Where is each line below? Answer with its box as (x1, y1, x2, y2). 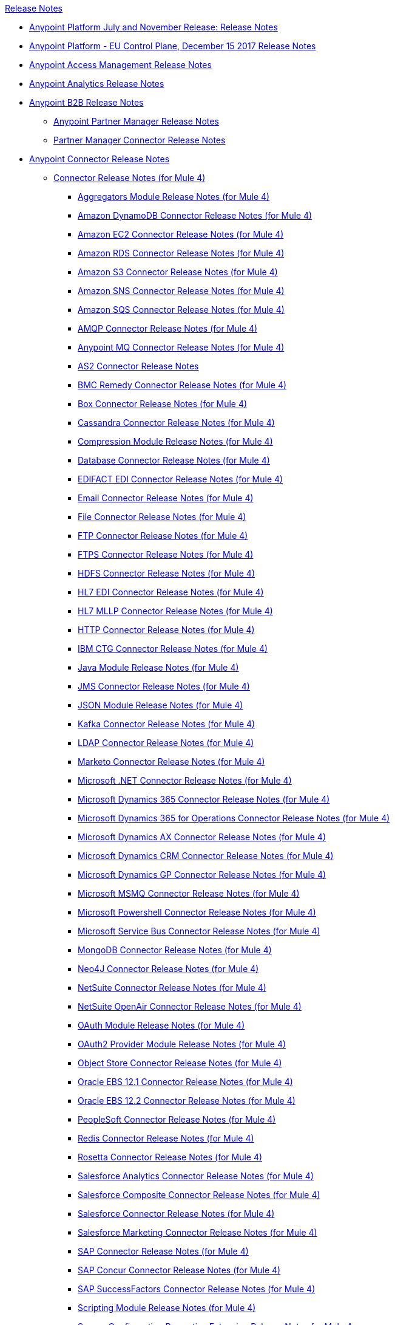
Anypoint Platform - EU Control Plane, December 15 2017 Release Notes (29, 41, 316, 51)
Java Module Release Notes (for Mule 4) (78, 662, 239, 673)
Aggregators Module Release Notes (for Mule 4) (78, 191, 270, 202)
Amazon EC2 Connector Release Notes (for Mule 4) (78, 229, 284, 239)
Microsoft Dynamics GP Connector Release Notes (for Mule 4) (78, 869, 326, 880)
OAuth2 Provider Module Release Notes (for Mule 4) (78, 1039, 286, 1049)
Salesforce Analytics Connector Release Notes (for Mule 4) (78, 1171, 314, 1181)
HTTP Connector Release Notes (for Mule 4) (78, 625, 255, 635)
